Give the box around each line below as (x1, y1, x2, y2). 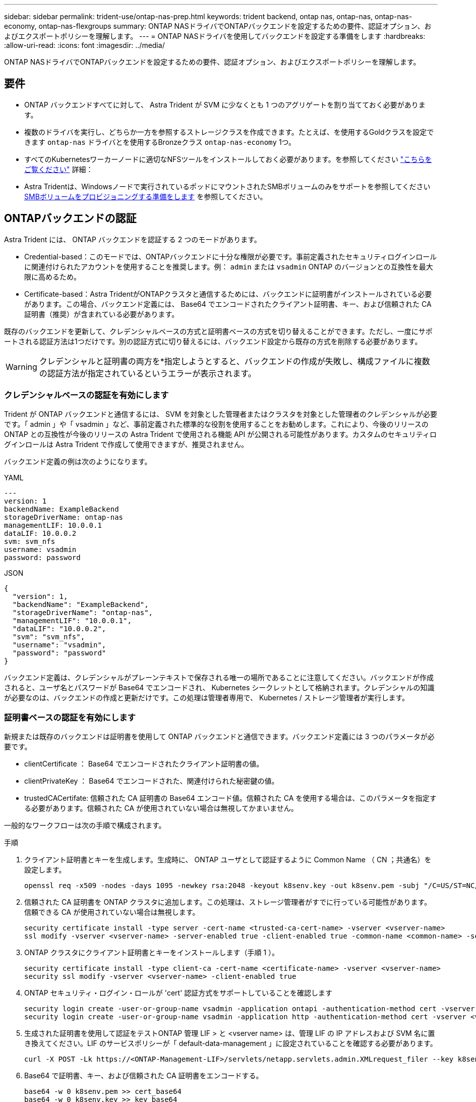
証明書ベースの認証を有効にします (4, 712, 136, 723)
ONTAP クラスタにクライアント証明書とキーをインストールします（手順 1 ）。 (24, 948, 279, 957)
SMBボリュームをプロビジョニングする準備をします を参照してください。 (24, 192, 267, 201)
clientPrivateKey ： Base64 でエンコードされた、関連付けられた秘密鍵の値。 (24, 777, 279, 786)
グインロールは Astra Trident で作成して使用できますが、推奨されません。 (4, 440, 249, 449)
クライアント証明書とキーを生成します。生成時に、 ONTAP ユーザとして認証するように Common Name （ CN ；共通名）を (24, 855, 432, 864)
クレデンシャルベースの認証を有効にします (4, 390, 169, 401)
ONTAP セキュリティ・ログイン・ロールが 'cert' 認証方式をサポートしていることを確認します (24, 988, 332, 998)
